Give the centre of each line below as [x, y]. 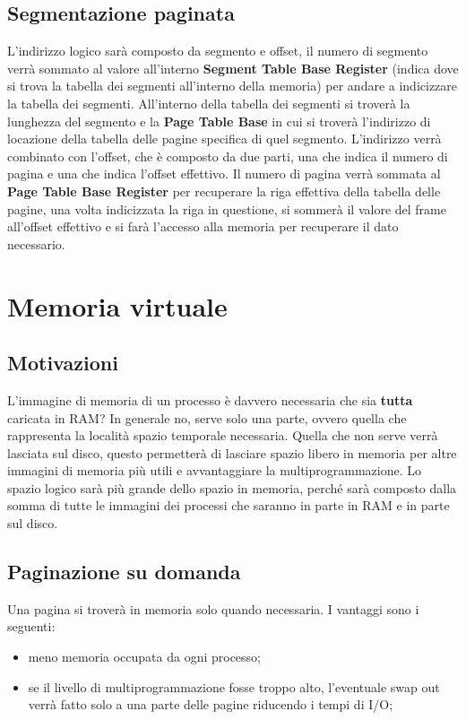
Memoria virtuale [117, 305]
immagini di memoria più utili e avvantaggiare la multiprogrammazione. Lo [214, 470]
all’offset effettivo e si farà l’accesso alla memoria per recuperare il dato [203, 226]
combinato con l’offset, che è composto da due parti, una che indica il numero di [228, 156]
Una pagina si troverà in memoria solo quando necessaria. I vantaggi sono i [213, 608]
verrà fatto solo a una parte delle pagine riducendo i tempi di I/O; [211, 704]
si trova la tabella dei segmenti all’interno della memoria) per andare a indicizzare [233, 86]
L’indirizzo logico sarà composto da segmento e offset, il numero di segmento [218, 51]
